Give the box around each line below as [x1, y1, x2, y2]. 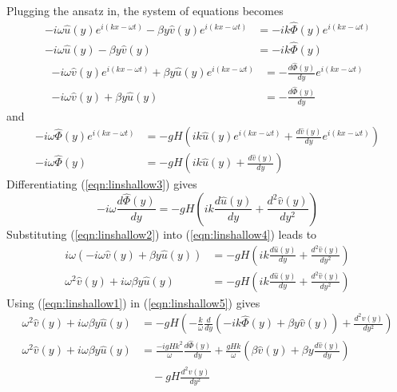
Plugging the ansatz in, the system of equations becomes [6, 2, 284, 18]
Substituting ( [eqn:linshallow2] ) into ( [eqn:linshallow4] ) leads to [6, 225, 317, 242]
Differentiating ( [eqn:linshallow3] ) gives [6, 176, 197, 192]
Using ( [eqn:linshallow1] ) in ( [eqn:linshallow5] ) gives [6, 294, 260, 311]
